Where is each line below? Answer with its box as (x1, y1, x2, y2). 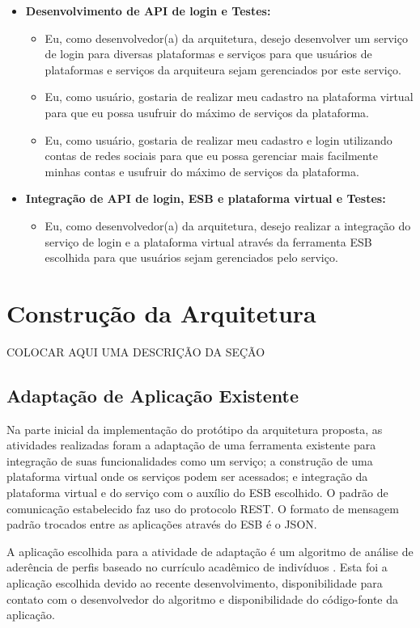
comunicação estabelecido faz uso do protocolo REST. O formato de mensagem (6, 499, 399, 516)
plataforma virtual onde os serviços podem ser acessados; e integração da (6, 468, 368, 485)
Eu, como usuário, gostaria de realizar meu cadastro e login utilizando (45, 131, 392, 148)
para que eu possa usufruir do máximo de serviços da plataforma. (45, 103, 369, 120)
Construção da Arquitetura (6, 296, 316, 329)
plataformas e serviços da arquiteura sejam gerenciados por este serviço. (45, 61, 401, 78)
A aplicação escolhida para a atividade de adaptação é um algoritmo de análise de (6, 542, 414, 559)
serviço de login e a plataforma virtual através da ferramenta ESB (45, 233, 372, 250)
